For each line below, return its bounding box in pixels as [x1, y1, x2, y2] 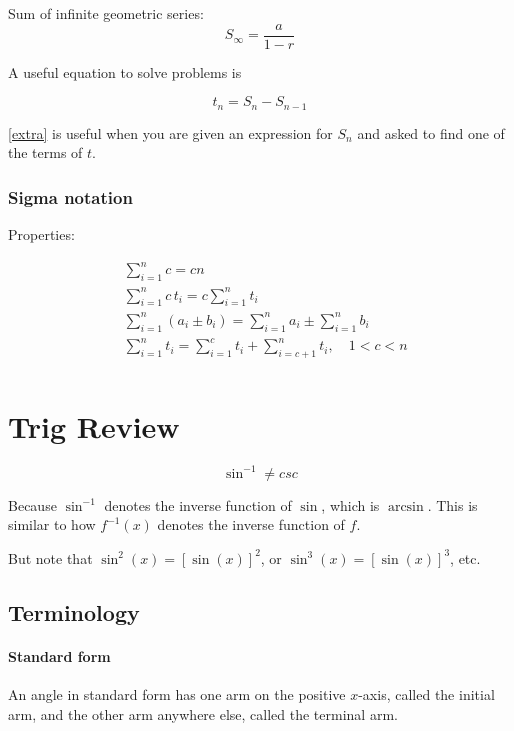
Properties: [8, 224, 75, 245]
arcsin [387, 499, 424, 514]
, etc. [450, 547, 481, 568]
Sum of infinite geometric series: [8, 3, 204, 23]
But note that [8, 547, 93, 568]
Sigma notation [8, 184, 133, 209]
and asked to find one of [357, 122, 505, 143]
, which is [321, 494, 380, 515]
